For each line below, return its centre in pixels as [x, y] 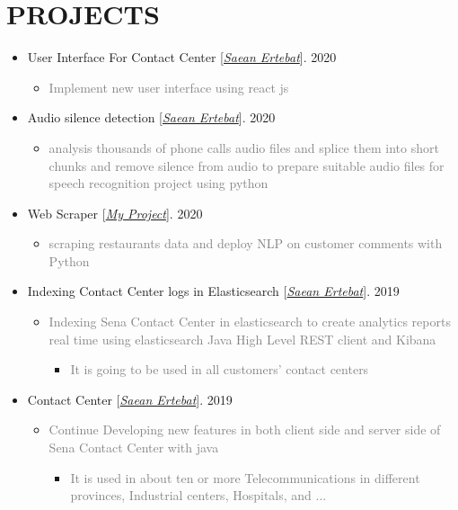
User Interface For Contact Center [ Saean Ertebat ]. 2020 [182, 57]
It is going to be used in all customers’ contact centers [220, 369]
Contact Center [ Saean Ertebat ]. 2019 [130, 399]
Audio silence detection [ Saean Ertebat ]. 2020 [151, 117]
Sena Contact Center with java [134, 447]
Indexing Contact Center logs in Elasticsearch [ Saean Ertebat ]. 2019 [213, 291]
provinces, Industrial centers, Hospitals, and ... [198, 495]
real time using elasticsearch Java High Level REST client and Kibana [242, 339]
